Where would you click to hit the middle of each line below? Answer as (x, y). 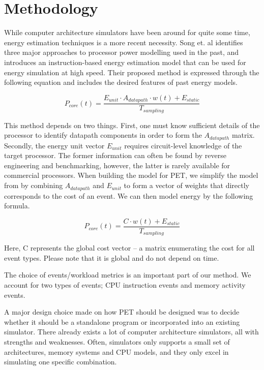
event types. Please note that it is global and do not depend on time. (112, 257)
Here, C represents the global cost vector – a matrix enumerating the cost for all (129, 248)
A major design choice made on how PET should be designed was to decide (122, 312)
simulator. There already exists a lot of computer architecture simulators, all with (131, 332)
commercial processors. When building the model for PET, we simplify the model (131, 175)
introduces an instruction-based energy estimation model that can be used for (125, 62)
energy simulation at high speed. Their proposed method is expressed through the (132, 72)
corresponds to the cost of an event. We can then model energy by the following (129, 195)
